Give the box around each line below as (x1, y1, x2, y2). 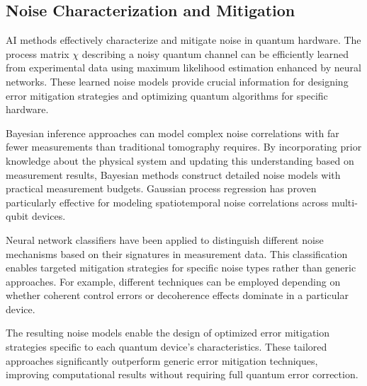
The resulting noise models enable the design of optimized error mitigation (6, 325, 330, 340)
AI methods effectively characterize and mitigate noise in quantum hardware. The (6, 33, 361, 47)
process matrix (6, 46, 69, 61)
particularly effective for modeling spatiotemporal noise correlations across (6, 194, 329, 209)
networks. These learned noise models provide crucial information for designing (6, 74, 349, 88)
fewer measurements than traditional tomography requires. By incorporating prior (6, 139, 362, 154)
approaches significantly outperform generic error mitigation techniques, (6, 353, 318, 368)
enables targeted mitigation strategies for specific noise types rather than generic (6, 260, 356, 275)
